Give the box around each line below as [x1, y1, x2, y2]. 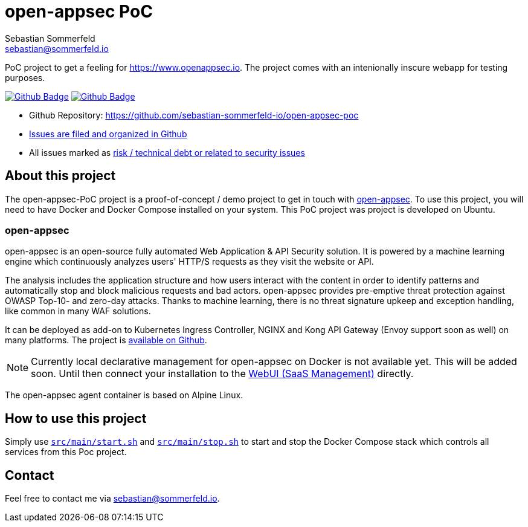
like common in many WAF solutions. [5, 306, 151, 317]
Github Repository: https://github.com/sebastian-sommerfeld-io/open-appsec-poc [29, 109, 359, 120]
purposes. [5, 72, 45, 83]
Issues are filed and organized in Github [29, 128, 187, 139]
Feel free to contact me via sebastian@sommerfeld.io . [5, 493, 220, 504]
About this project [5, 168, 116, 184]
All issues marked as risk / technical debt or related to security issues [29, 147, 305, 158]
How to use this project [5, 410, 147, 426]
